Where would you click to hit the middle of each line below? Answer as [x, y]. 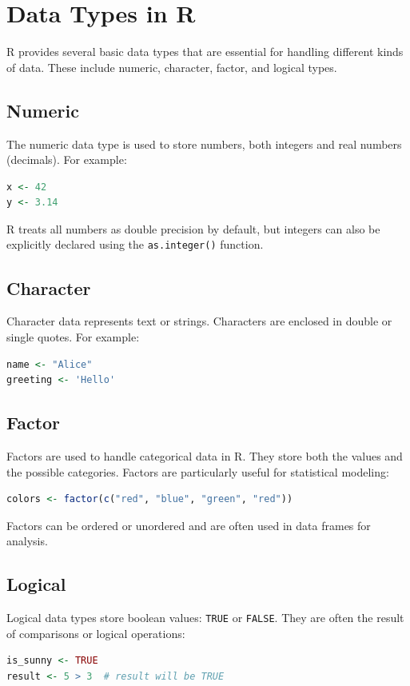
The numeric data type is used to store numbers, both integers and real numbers [204, 144]
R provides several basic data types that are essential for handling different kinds [205, 52]
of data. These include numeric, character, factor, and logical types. [172, 67]
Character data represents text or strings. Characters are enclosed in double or [199, 321]
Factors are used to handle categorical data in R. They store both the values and [205, 455]
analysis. [27, 541]
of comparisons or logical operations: [96, 633]
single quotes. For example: [73, 336]
